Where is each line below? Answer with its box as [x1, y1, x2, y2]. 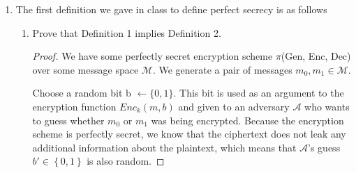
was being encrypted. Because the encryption [151, 113, 344, 127]
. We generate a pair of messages [152, 62, 292, 76]
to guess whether [32, 113, 105, 127]
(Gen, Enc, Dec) [281, 49, 351, 63]
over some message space [32, 62, 139, 76]
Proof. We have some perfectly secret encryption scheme [32, 49, 273, 63]
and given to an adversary [178, 99, 290, 113]
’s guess [308, 140, 341, 154]
